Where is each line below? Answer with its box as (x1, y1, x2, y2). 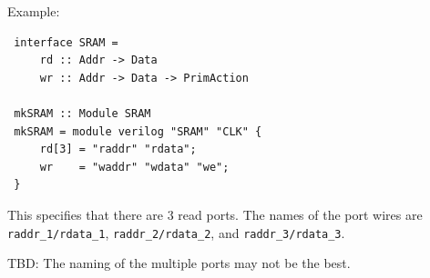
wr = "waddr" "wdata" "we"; (39, 160, 230, 174)
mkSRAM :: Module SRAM (14, 106, 151, 120)
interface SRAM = (14, 35, 118, 49)
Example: (7, 2, 60, 20)
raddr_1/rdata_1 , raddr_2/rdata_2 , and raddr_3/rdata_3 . (7, 223, 345, 242)
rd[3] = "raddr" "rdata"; (39, 143, 197, 156)
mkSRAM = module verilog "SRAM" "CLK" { (14, 124, 262, 138)
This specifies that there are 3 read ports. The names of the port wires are (7, 204, 423, 223)
